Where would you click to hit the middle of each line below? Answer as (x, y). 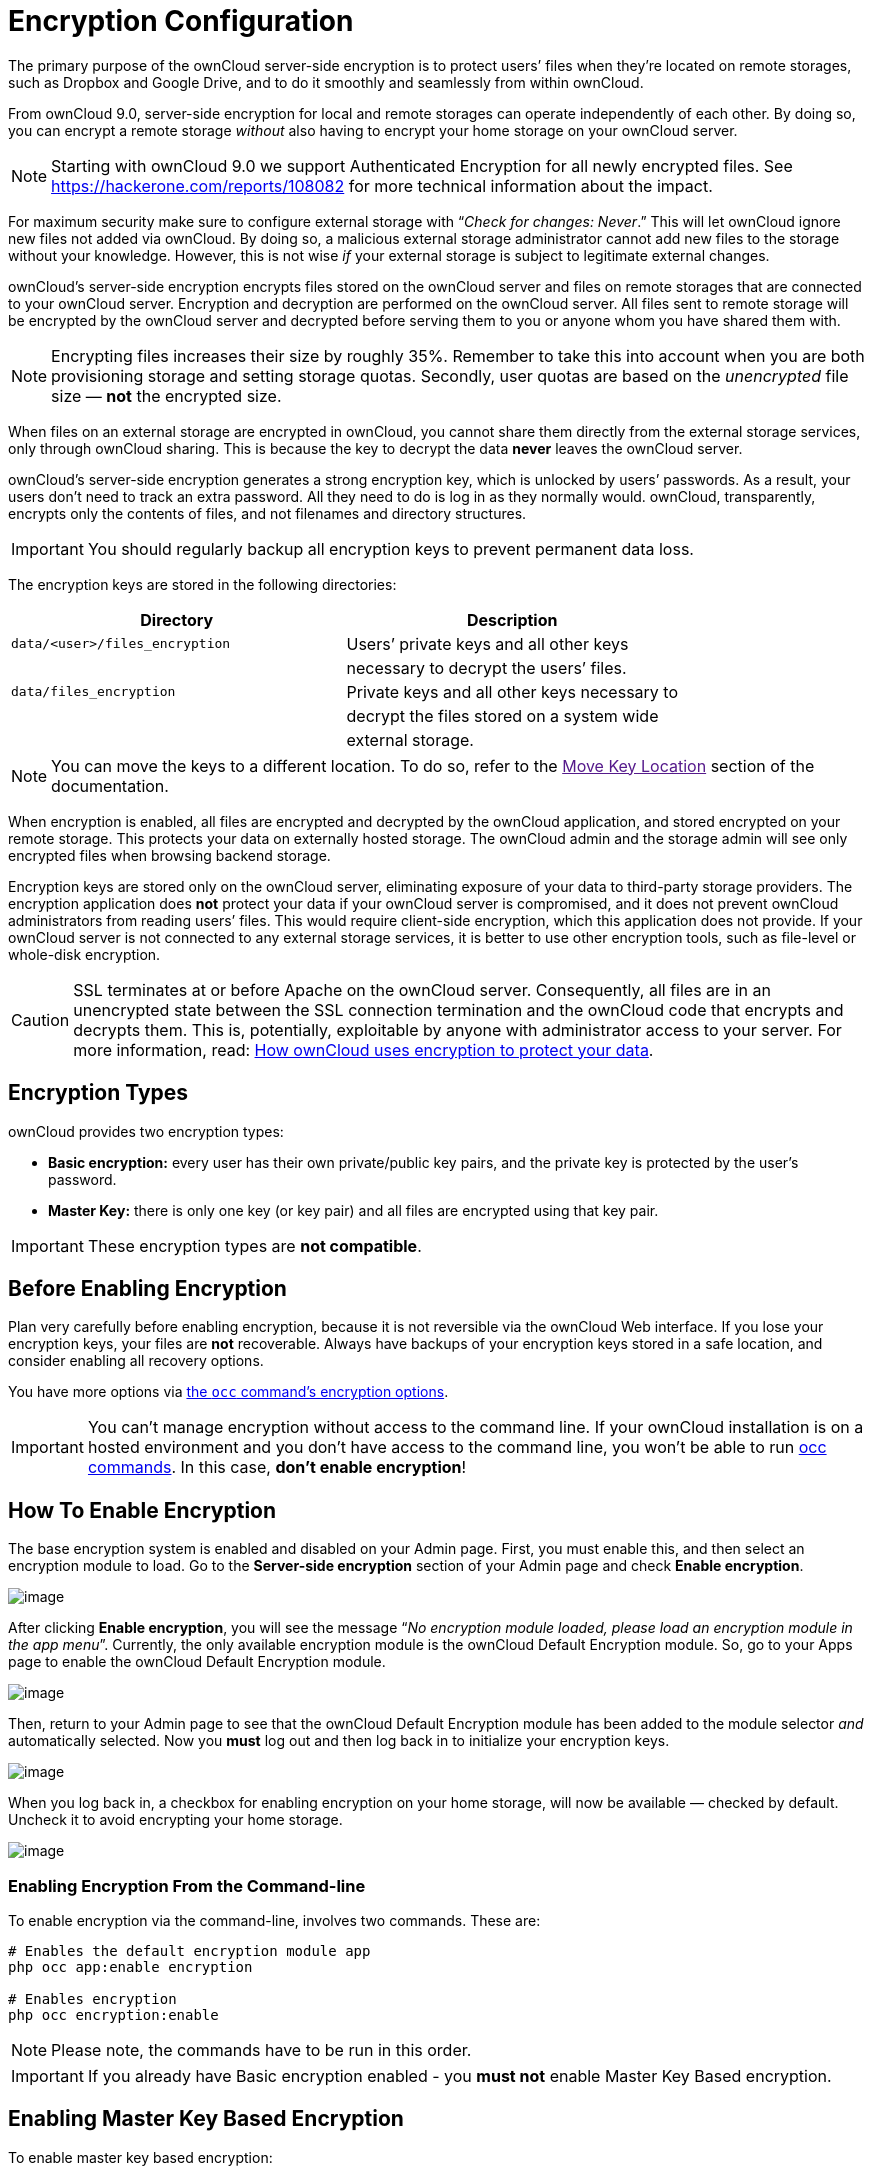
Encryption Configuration (181, 21)
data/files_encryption (93, 692)
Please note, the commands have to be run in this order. (261, 2050)
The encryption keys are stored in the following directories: (202, 584)
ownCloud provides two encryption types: (146, 1131)
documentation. (110, 785)
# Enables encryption (92, 1999)
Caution (40, 1019)
